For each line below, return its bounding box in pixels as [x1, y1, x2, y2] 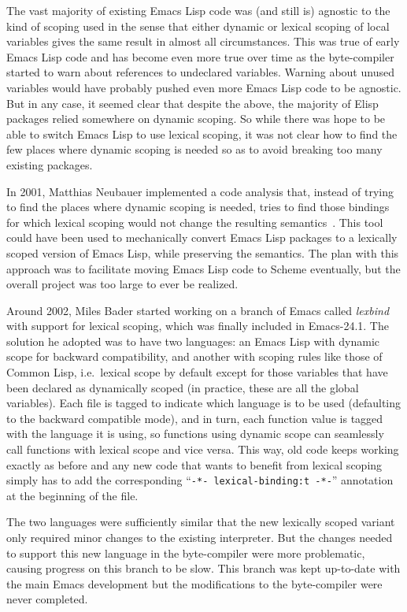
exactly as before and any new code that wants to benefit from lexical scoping [6, 456, 383, 473]
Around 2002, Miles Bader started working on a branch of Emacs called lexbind [6, 302, 390, 318]
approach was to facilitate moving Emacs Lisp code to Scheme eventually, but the [6, 260, 401, 276]
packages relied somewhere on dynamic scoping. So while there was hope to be [6, 110, 386, 127]
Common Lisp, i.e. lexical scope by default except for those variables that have [6, 364, 388, 380]
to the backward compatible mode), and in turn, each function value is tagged [6, 410, 383, 426]
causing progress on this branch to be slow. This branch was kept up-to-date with [6, 560, 401, 577]
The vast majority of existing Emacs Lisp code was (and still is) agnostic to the [6, 2, 390, 18]
